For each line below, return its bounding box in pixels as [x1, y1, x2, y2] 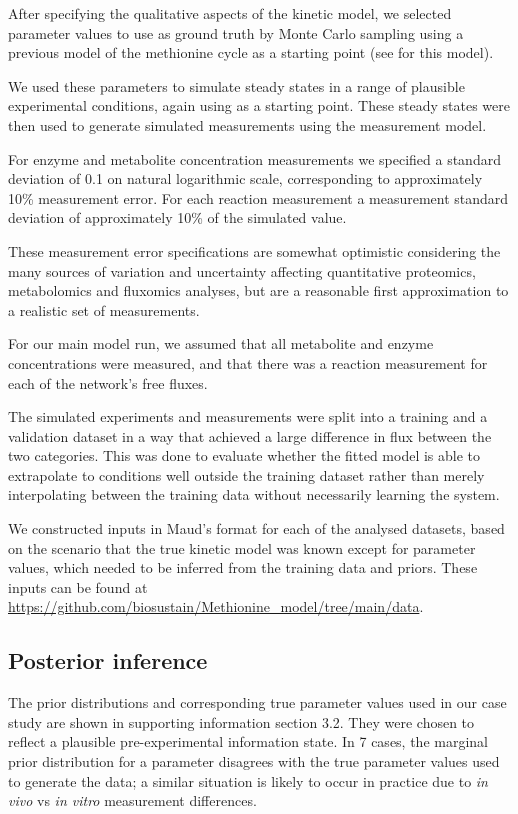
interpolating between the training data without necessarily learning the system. [8, 484, 500, 505]
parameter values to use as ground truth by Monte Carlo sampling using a [8, 22, 464, 43]
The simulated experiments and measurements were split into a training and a [8, 406, 488, 427]
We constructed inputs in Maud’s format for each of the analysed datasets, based [8, 518, 505, 539]
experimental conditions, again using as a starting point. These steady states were [8, 95, 510, 116]
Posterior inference [8, 645, 208, 676]
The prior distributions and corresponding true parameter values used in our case [8, 692, 507, 713]
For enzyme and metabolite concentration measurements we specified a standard [8, 148, 501, 169]
